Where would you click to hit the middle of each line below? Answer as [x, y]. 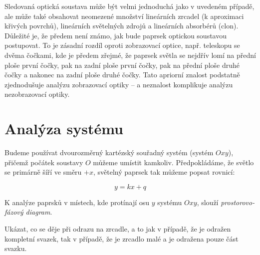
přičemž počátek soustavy [44, 162]
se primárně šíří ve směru [43, 172]
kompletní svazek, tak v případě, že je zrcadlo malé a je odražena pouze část [122, 238]
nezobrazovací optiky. [37, 94]
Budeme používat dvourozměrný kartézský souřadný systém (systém [109, 152]
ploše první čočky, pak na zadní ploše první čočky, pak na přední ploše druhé [122, 65]
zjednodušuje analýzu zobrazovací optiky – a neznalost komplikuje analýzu [119, 84]
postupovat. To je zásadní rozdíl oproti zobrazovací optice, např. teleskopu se [122, 45]
